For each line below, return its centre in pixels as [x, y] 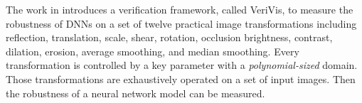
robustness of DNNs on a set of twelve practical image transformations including [181, 23]
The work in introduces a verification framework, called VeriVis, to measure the [180, 9]
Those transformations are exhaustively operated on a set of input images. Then [181, 78]
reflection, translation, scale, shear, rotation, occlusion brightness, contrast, [169, 37]
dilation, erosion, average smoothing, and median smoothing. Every [153, 51]
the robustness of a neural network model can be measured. [135, 93]
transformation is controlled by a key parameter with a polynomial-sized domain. [182, 65]
